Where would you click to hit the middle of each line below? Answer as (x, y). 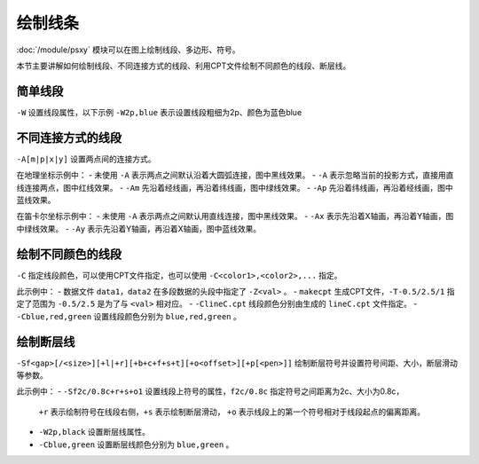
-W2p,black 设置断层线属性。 (94, 432)
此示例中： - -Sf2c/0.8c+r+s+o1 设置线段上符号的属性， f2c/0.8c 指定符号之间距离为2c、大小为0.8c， (210, 391)
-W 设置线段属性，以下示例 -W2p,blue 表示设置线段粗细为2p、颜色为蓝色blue (159, 112)
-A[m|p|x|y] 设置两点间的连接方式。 (86, 159)
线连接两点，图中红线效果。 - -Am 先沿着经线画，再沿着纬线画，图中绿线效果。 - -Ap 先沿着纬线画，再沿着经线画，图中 (235, 187)
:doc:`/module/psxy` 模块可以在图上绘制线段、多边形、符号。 (128, 50)
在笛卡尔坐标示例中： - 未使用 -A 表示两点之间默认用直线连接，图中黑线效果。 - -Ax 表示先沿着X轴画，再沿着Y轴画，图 (235, 216)
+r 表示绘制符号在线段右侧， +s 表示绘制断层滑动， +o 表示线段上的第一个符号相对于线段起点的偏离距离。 (232, 412)
